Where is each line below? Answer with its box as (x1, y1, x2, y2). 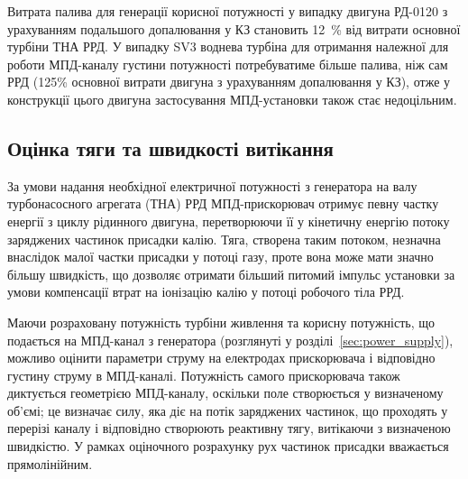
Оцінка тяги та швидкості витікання (7, 134, 334, 161)
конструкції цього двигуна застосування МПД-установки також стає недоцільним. (7, 89, 457, 108)
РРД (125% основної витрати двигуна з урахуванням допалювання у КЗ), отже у (7, 72, 451, 91)
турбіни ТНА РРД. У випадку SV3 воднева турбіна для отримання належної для (7, 37, 449, 56)
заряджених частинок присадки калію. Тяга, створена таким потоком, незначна (7, 229, 441, 248)
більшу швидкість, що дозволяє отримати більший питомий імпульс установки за (7, 264, 455, 283)
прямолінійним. (7, 454, 93, 473)
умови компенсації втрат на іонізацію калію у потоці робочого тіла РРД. (7, 282, 405, 301)
